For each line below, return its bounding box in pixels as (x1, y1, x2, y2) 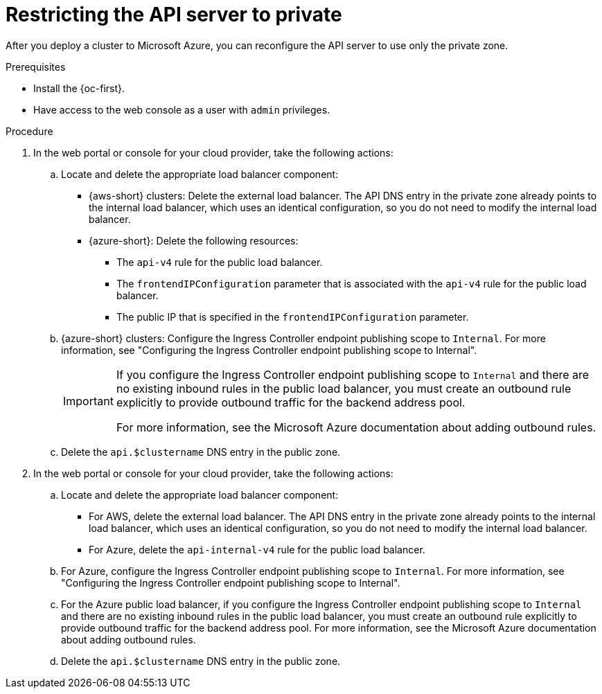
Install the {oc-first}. (33, 82, 125, 94)
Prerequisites (6, 60, 66, 73)
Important (63, 393, 114, 408)
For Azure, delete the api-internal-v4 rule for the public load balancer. (89, 543, 425, 555)
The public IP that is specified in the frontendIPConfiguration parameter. (116, 310, 469, 323)
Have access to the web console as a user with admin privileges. (33, 103, 330, 116)
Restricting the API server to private (6, 3, 342, 26)
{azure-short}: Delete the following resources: (89, 234, 299, 247)
